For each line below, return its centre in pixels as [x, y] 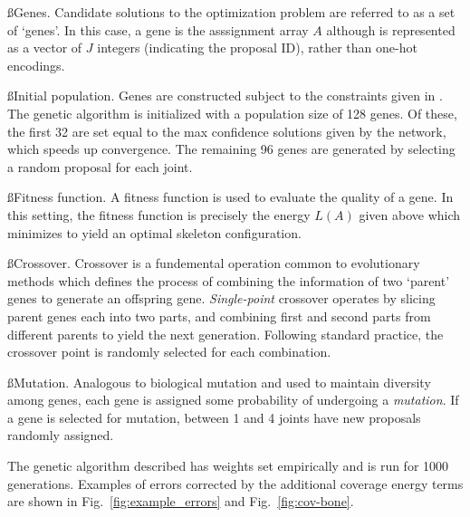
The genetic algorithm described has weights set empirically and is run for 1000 [228, 466]
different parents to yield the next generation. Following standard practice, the [225, 334]
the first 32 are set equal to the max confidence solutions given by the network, [227, 131]
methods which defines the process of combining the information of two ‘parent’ [229, 280]
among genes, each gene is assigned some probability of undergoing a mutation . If [233, 400]
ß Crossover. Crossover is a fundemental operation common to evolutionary [214, 263]
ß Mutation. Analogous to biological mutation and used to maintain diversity [219, 382]
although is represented [391, 29]
